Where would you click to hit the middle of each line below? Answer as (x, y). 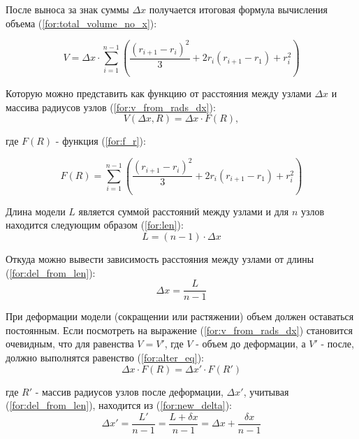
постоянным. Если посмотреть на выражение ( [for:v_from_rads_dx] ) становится (179, 330)
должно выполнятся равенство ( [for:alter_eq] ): (105, 358)
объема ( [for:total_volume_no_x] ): (81, 23)
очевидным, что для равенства (70, 344)
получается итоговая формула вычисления (239, 9)
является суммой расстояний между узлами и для (184, 211)
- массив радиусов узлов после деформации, (129, 391)
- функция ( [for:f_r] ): (101, 141)
